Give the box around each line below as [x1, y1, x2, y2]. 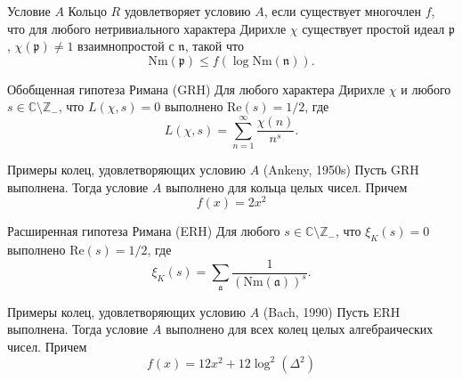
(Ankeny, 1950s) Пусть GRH [263, 160, 419, 179]
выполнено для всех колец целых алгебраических [166, 320, 434, 338]
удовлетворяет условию [124, 2, 251, 20]
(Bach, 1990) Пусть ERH [263, 302, 401, 320]
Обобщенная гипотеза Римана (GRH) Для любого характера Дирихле [7, 79, 385, 98]
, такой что [184, 36, 244, 55]
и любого [401, 79, 451, 98]
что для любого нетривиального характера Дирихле [7, 19, 287, 37]
